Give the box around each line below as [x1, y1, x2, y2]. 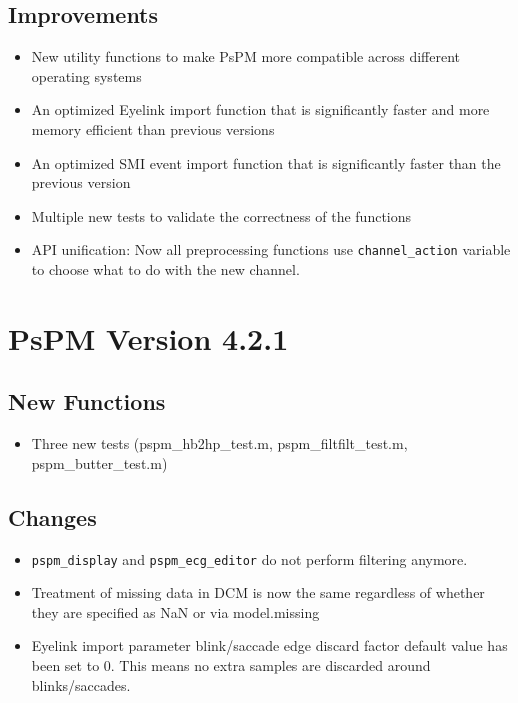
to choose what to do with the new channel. [31, 259, 300, 280]
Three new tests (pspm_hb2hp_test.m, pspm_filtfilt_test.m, [31, 433, 408, 454]
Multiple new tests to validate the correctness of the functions [31, 205, 412, 226]
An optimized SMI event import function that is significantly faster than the [31, 152, 501, 173]
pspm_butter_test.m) [31, 452, 168, 473]
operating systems [31, 65, 142, 86]
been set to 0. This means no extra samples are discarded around [31, 655, 431, 676]
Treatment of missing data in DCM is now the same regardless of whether [31, 582, 485, 603]
